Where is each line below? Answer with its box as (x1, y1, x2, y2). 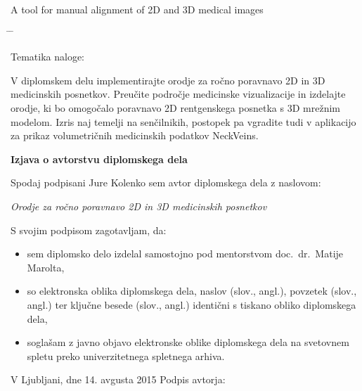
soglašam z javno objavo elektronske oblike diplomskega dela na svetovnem (27, 335, 349, 350)
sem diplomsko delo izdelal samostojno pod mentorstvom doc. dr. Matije (27, 246, 344, 261)
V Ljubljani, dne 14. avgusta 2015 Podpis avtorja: (11, 372, 226, 387)
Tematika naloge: (11, 49, 84, 64)
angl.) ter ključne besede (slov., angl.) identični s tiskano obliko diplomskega (27, 297, 356, 312)
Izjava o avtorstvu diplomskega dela (11, 151, 188, 166)
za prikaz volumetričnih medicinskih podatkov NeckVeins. (11, 128, 259, 143)
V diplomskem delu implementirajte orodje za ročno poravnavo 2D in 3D (11, 72, 325, 87)
